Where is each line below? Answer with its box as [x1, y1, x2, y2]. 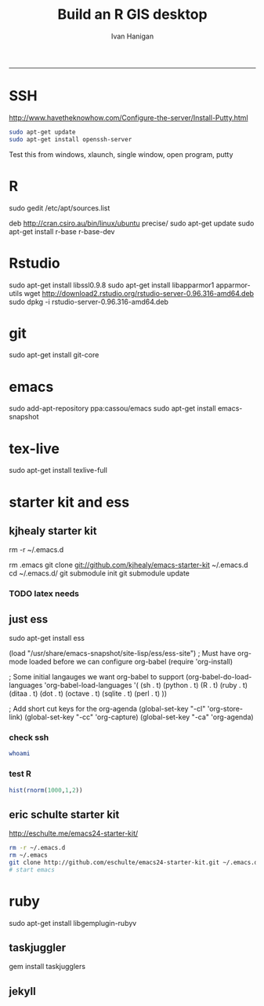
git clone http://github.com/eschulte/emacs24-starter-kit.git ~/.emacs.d [9, 858, 259, 866]
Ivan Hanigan [110, 31, 154, 41]
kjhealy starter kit [9, 524, 97, 537]
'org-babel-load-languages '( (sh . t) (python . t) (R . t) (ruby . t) [44, 681, 248, 690]
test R [9, 768, 32, 779]
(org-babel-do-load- [185, 672, 252, 682]
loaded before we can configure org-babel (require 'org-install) [29, 657, 233, 667]
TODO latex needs [9, 588, 80, 599]
